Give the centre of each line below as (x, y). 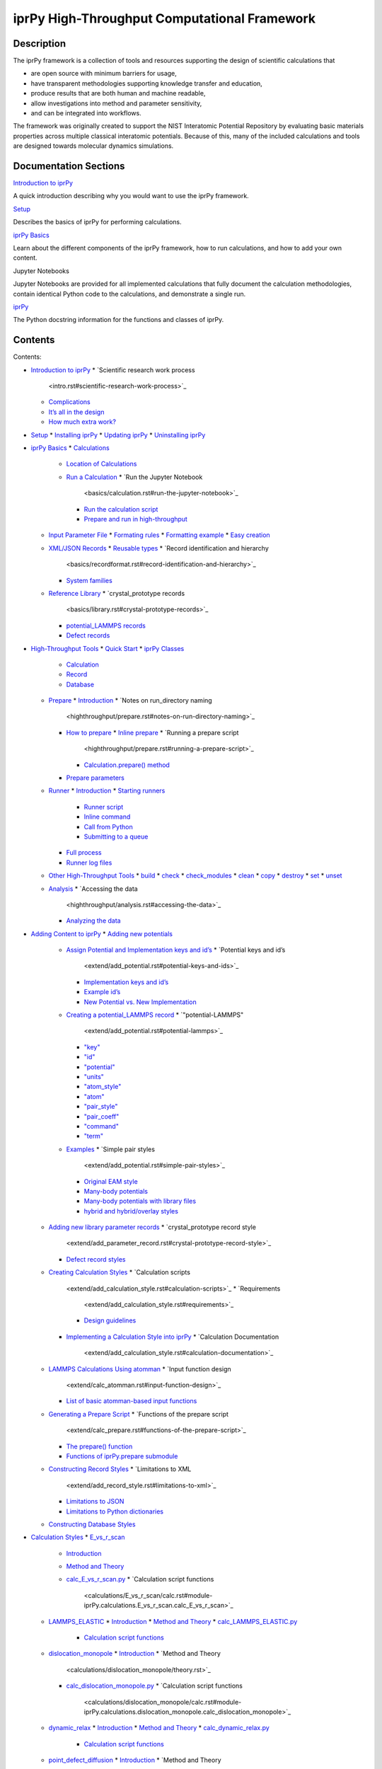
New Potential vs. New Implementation (140, 1002)
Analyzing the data (93, 921)
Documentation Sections (69, 166)
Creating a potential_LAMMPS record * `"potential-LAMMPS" (155, 1015)
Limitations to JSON (95, 1502)
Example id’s (102, 992)
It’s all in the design (76, 412)
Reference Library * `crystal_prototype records (117, 593)
